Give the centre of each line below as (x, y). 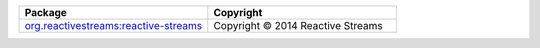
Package (45, 12)
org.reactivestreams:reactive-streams (113, 25)
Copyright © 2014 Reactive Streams (298, 25)
